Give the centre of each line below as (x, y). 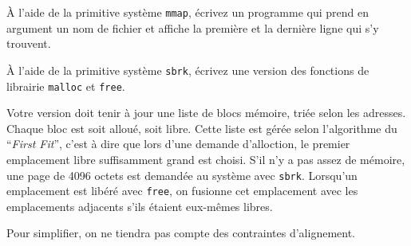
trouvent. (29, 43)
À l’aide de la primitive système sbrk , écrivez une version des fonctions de (188, 70)
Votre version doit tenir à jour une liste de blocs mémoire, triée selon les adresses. (206, 113)
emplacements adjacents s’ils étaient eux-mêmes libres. (140, 206)
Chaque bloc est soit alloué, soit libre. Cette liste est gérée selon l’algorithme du (202, 128)
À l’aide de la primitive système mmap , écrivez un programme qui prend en (188, 12)
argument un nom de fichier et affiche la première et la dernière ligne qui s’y (193, 27)
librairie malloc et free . (66, 86)
